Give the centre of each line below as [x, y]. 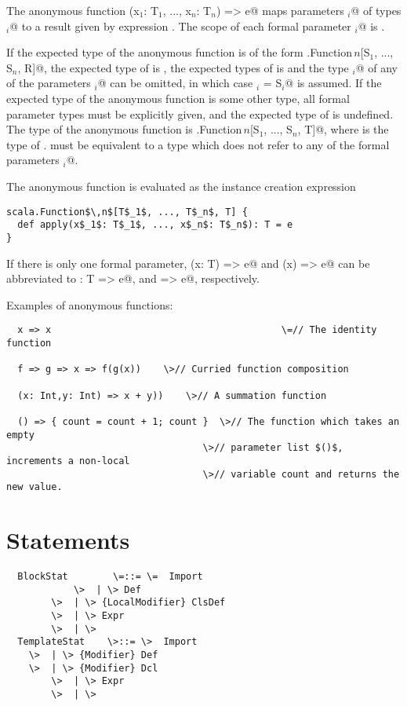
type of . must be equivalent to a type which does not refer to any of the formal [198, 144]
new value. [35, 487]
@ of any [376, 67]
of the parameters [49, 83]
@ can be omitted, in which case [175, 83]
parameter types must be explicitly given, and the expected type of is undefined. [200, 113]
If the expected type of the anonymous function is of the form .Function [180, 52]
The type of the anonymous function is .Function [124, 129]
